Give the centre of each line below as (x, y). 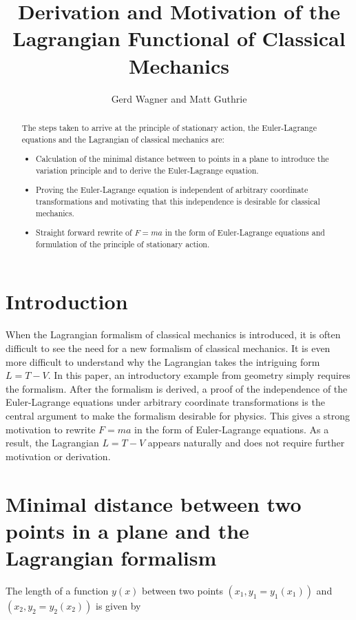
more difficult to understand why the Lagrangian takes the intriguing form (163, 361)
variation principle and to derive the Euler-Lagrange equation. (147, 170)
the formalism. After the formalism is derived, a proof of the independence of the (177, 388)
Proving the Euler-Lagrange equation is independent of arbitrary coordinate (172, 190)
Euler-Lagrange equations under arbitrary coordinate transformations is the (165, 402)
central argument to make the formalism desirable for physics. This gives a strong (178, 415)
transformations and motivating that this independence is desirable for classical (178, 201)
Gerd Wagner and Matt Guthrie (179, 98)
